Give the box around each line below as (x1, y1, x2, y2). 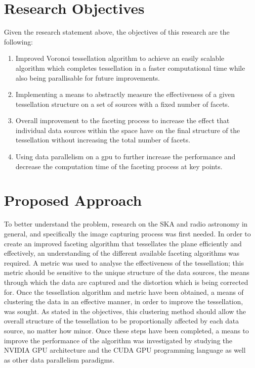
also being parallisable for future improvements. (15, 72, 160, 83)
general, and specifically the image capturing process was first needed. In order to (4, 228, 251, 238)
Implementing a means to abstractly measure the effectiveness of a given (15, 89, 235, 99)
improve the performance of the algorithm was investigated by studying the (4, 335, 232, 345)
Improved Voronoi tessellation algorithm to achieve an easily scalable (15, 53, 224, 63)
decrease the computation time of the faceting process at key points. (15, 161, 222, 171)
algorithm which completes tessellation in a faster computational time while (15, 62, 245, 73)
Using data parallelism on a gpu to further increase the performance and (15, 151, 236, 162)
